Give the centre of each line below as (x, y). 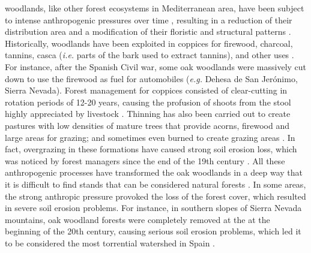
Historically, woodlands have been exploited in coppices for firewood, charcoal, (149, 43)
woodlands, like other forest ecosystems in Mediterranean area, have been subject (155, 8)
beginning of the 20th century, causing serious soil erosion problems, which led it (153, 231)
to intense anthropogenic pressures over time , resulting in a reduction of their (149, 19)
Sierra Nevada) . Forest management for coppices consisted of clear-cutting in (146, 90)
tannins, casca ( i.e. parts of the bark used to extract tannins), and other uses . (149, 55)
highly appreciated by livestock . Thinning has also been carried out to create (148, 114)
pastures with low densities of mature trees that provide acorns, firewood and (147, 125)
